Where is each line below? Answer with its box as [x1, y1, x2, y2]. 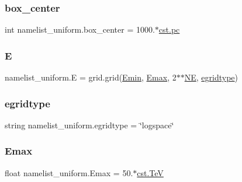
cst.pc [158, 23, 180, 36]
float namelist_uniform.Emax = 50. [5, 166, 133, 178]
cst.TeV [137, 166, 164, 178]
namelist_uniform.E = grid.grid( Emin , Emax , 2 [5, 71, 177, 83]
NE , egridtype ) [184, 71, 238, 83]
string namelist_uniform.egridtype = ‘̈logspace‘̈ [5, 118, 174, 131]
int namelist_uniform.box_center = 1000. [5, 23, 155, 36]
